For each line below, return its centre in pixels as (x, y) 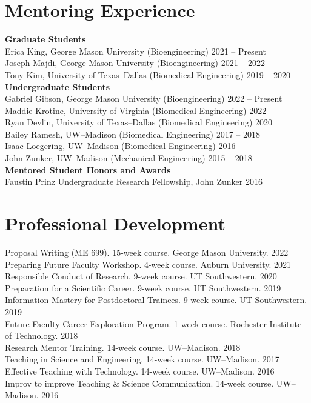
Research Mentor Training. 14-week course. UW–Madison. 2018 (123, 347)
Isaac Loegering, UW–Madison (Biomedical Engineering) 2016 (120, 146)
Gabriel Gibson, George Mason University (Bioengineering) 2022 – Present (144, 98)
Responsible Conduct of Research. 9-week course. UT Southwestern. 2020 (141, 276)
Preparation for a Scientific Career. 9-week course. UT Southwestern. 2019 (143, 288)
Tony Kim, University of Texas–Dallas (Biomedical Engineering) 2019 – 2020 (148, 74)
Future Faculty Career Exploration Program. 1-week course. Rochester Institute (153, 323)
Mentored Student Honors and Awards (88, 169)
